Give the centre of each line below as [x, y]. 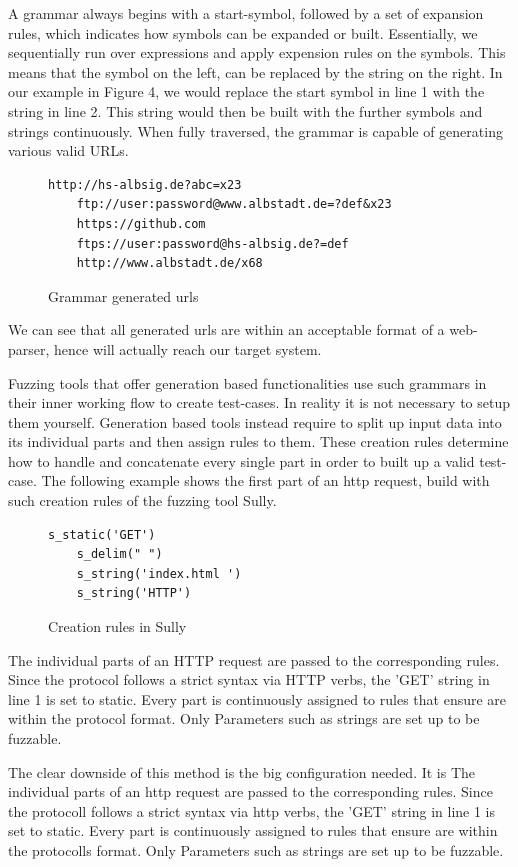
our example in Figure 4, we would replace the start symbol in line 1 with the [246, 91]
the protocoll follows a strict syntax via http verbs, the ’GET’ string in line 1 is [252, 810]
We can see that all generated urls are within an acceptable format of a [226, 329]
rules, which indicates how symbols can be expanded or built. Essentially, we [243, 32]
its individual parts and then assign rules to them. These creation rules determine [258, 441]
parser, [29, 348]
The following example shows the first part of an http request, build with [265, 480]
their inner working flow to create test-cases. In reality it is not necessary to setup [259, 402]
